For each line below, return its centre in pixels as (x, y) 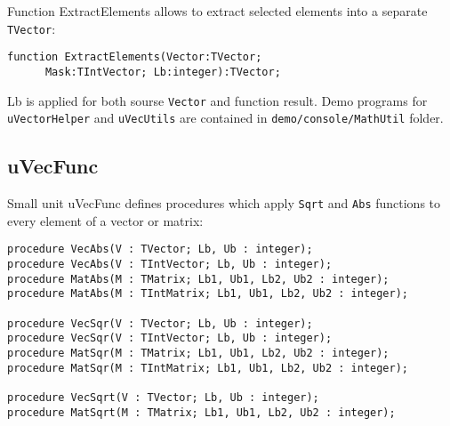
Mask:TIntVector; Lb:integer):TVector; (163, 72)
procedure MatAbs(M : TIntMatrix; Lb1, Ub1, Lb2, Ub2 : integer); (208, 294)
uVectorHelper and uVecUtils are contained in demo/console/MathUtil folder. (225, 118)
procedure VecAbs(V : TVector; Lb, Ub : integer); (160, 249)
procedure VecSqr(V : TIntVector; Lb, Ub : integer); (170, 338)
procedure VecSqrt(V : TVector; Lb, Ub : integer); (163, 397)
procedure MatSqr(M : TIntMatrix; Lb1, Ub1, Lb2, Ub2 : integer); (208, 368)
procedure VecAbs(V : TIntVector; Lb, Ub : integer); (170, 264)
